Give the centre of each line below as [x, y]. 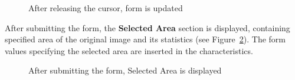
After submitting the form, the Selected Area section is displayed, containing [147, 27]
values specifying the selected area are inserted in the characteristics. [129, 50]
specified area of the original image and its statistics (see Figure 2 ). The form [145, 39]
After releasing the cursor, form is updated [106, 8]
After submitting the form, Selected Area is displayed [125, 70]
